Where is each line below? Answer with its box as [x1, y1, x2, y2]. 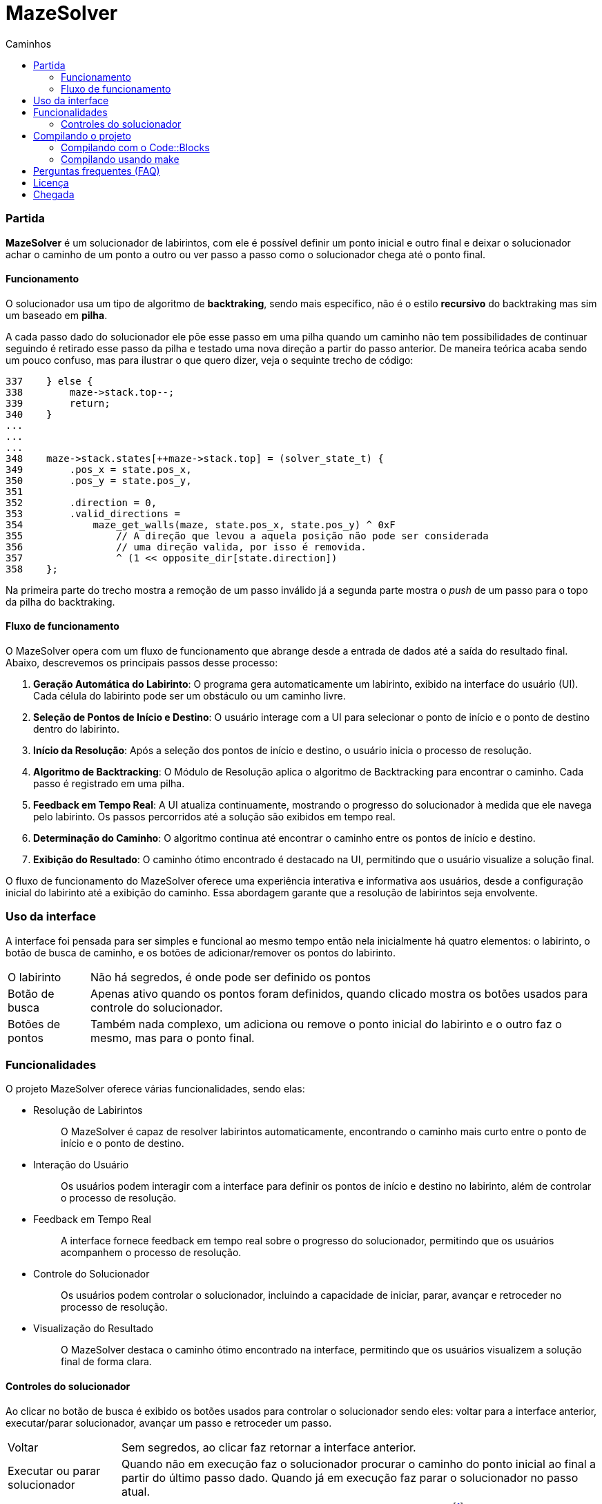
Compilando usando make [61, 153, 179, 165]
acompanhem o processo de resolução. [61, 1246, 242, 1259]
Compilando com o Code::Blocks [61, 141, 210, 153]
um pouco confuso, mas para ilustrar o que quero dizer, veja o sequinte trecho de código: [6, 354, 414, 366]
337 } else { [6, 375, 93, 387]
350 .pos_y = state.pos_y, [6, 474, 192, 486]
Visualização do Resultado [33, 1322, 153, 1335]
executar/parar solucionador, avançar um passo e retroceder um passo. [6, 1416, 332, 1429]
